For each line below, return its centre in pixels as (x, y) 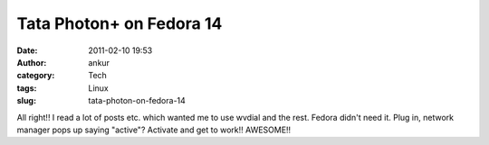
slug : (26, 101)
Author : (32, 62)
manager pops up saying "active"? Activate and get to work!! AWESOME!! (154, 130)
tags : (27, 88)
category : (36, 76)
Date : (27, 50)
